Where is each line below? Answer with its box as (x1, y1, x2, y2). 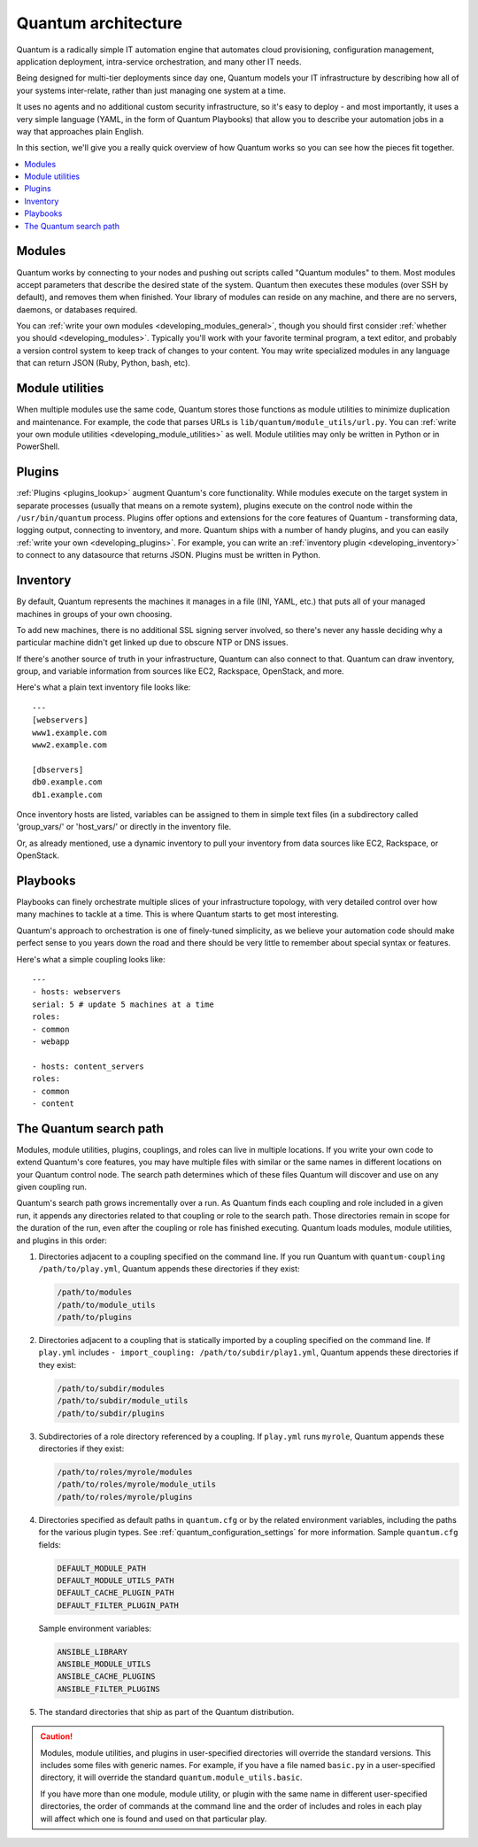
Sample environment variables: (38, 1623, 152, 1634)
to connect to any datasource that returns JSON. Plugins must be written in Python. (16, 550, 320, 560)
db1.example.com (32, 789, 103, 800)
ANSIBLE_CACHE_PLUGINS (57, 1672, 156, 1681)
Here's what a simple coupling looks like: (16, 954, 166, 964)
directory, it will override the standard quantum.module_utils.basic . (40, 1772, 303, 1783)
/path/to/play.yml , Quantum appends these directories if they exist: (38, 1264, 300, 1274)
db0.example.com (32, 777, 103, 787)
